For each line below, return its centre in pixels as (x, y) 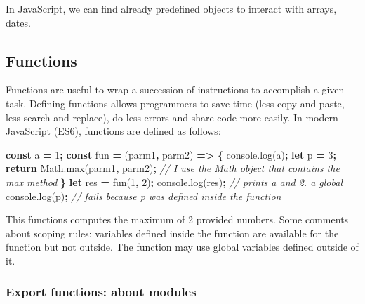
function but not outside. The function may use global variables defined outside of (182, 247)
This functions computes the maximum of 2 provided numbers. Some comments (177, 219)
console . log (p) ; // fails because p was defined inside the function (144, 196)
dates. (18, 22)
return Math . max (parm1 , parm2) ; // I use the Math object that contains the (173, 168)
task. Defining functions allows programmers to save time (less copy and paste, (175, 103)
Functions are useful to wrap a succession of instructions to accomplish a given (175, 90)
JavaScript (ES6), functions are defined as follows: (113, 131)
